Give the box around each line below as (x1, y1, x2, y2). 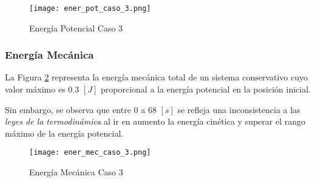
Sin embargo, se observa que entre (5, 103, 131, 115)
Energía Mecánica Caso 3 (29, 166, 123, 178)
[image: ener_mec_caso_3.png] (29, 148, 151, 157)
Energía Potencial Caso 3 (29, 21, 123, 34)
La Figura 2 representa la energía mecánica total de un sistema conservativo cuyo (5, 71, 308, 83)
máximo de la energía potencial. (5, 126, 124, 139)
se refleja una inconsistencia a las (177, 103, 300, 115)
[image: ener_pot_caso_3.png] (29, 4, 151, 13)
